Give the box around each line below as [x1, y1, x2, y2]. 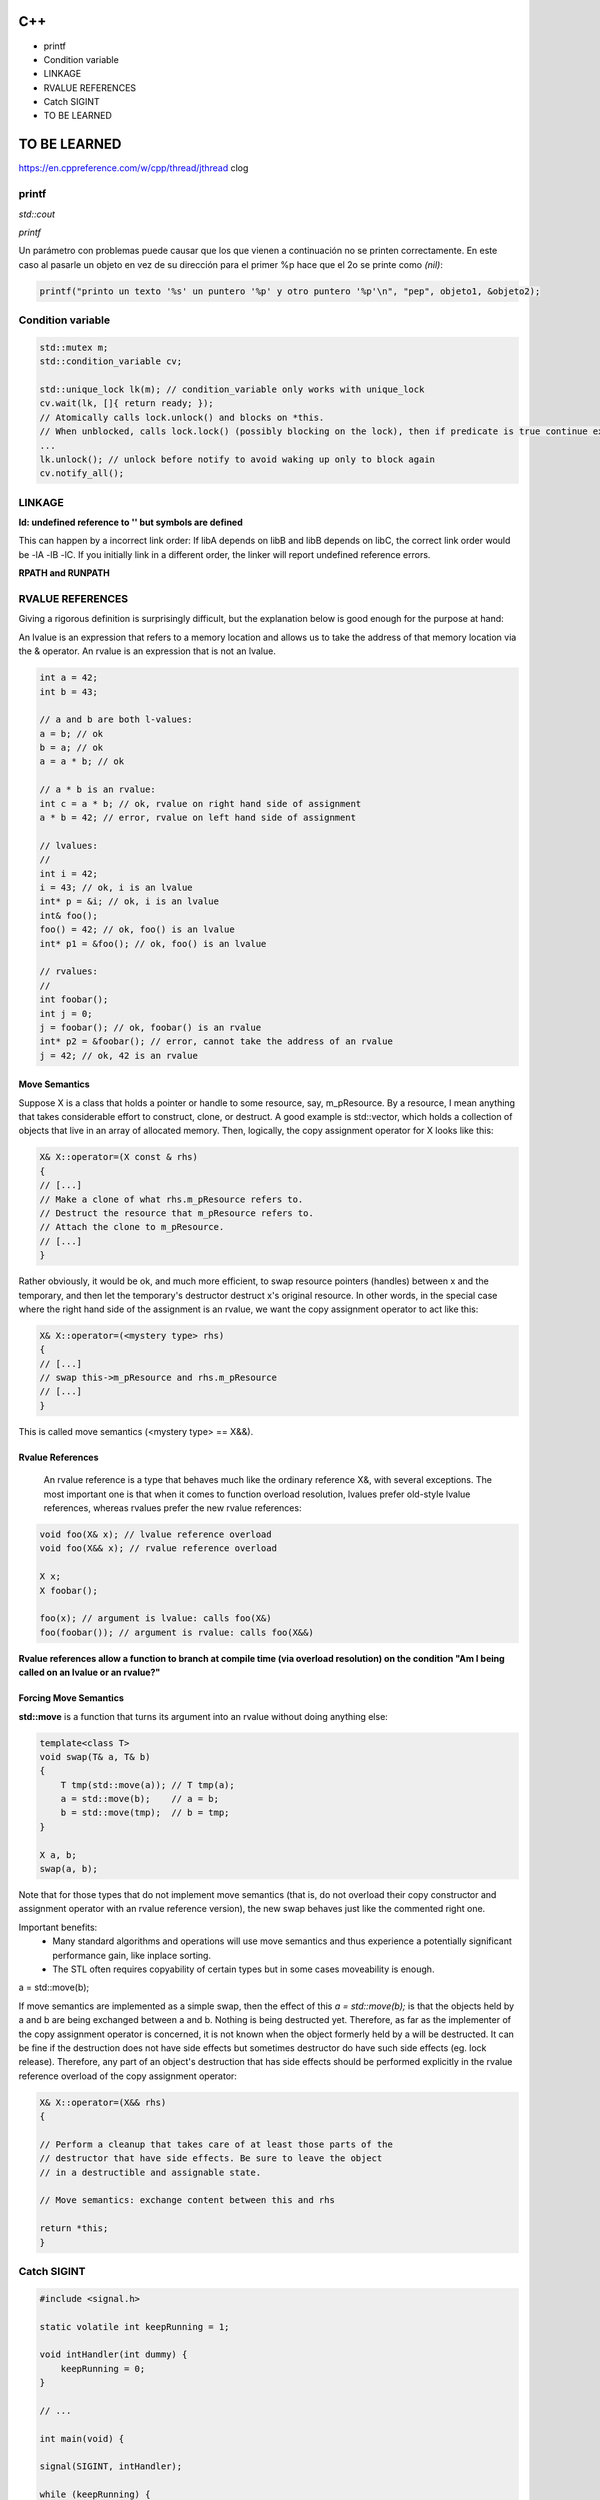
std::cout [18, 208, 55, 220]
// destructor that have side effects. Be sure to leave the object [39, 2153, 383, 2164]
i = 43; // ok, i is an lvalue [39, 882, 194, 893]
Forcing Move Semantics [18, 1692, 124, 1704]
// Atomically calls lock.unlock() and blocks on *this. [39, 411, 325, 423]
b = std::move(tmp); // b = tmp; [60, 1807, 230, 1819]
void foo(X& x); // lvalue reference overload [39, 1529, 272, 1540]
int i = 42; [39, 868, 99, 879]
